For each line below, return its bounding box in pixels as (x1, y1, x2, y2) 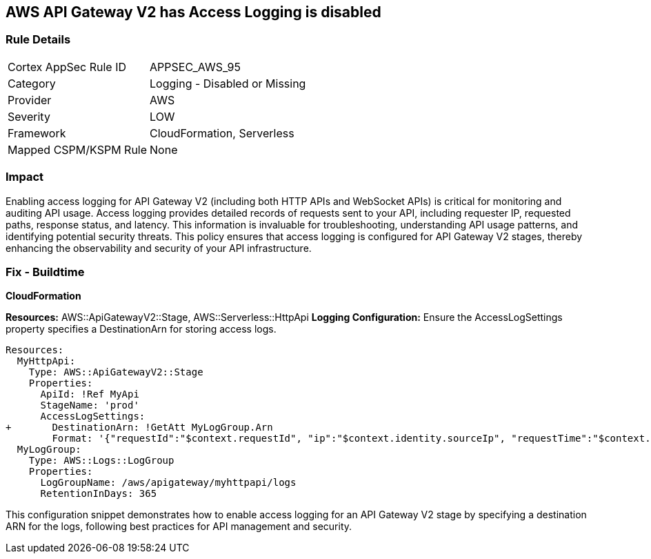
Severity (8, 109, 50, 124)
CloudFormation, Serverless (150, 126, 294, 140)
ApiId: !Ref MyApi (40, 389, 139, 400)
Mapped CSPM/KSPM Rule (8, 142, 148, 157)
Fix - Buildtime (6, 264, 85, 279)
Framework (8, 126, 66, 140)
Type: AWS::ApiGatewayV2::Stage (28, 366, 203, 378)
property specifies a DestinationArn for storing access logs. (6, 323, 277, 335)
